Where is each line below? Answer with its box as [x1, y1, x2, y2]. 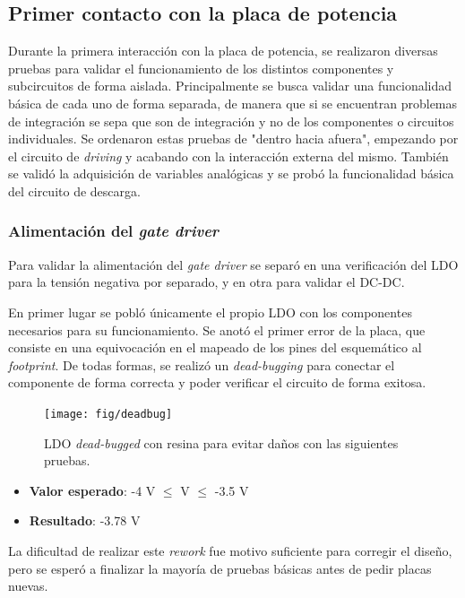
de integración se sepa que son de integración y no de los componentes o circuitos [8, 111, 454, 130]
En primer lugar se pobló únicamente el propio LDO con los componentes [8, 302, 412, 321]
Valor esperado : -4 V [29, 481, 156, 499]
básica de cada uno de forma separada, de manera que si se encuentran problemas [8, 93, 458, 112]
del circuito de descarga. [8, 181, 141, 200]
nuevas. [8, 576, 48, 595]
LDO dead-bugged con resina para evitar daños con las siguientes [44, 433, 399, 452]
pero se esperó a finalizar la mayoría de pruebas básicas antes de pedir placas [8, 559, 432, 577]
